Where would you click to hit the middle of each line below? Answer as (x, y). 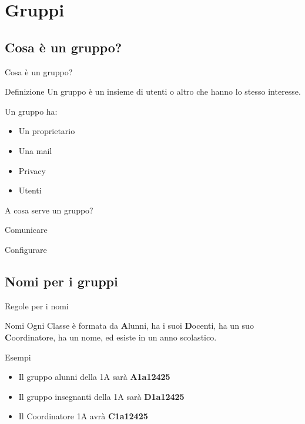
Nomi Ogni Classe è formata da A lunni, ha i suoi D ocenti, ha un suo (129, 325)
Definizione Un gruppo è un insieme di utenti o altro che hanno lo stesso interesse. (153, 91)
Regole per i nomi (37, 306)
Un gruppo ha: (31, 111)
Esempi (18, 357)
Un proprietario (47, 131)
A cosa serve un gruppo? (49, 210)
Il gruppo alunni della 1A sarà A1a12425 (94, 377)
